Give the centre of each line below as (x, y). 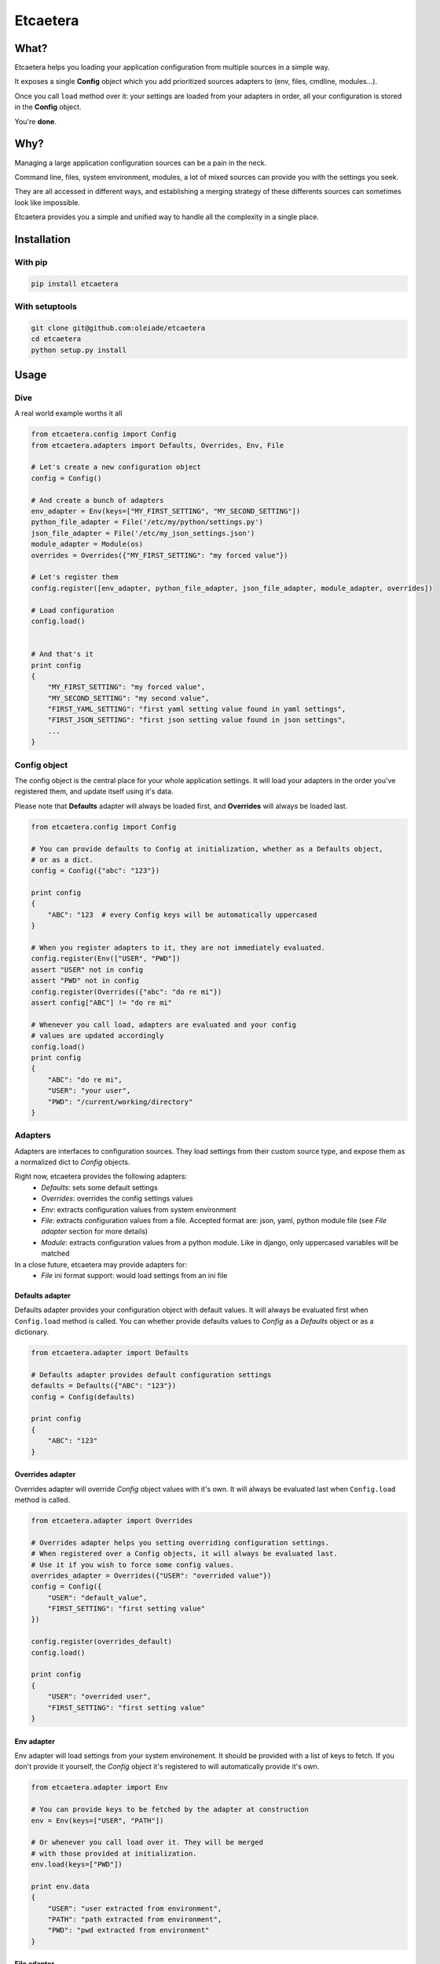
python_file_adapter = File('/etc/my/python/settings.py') (147, 522)
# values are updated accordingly (97, 1036)
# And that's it (62, 654)
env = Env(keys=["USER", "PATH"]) (97, 1820)
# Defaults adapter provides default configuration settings (151, 1374)
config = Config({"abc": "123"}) (95, 871)
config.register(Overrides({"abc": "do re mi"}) (126, 991)
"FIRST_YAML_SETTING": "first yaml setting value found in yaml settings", (197, 709)
